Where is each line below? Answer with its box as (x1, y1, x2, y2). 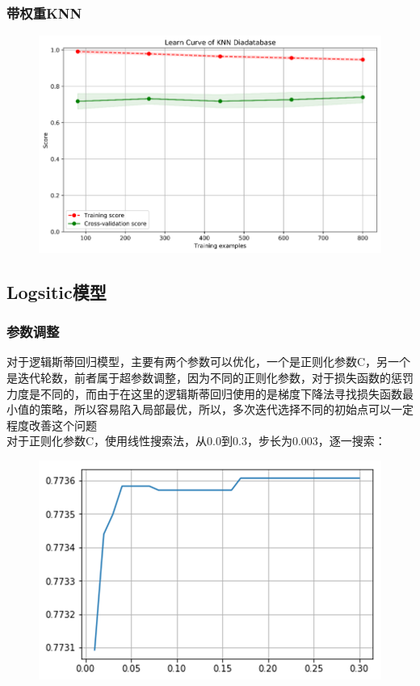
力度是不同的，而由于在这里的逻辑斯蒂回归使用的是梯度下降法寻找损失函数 (6, 385, 402, 402)
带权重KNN (6, 2, 82, 23)
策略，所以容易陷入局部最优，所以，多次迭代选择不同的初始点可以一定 (40, 401, 414, 418)
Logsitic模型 (6, 279, 107, 304)
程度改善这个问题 (6, 416, 97, 433)
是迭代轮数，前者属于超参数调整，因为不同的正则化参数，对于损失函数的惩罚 (6, 369, 414, 386)
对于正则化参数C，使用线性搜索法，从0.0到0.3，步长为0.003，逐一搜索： (6, 432, 386, 449)
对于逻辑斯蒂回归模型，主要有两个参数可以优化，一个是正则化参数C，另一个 (6, 353, 411, 370)
